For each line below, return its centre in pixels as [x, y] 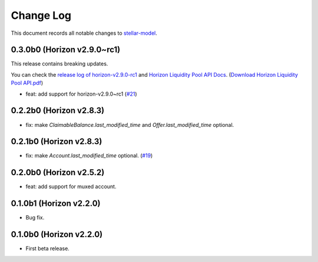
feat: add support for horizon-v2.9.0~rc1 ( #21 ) [82, 94]
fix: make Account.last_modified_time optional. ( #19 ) [89, 156]
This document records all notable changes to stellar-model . [84, 33]
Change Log [41, 15]
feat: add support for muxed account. [71, 186]
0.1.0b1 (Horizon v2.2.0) [56, 204]
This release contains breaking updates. [59, 64]
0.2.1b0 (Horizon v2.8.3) [57, 142]
